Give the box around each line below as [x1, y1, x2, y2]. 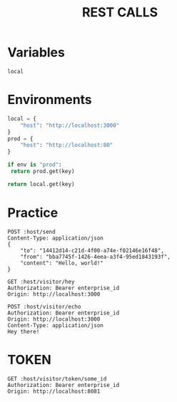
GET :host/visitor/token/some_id [7, 375, 107, 382]
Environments [7, 92, 93, 108]
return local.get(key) [7, 180, 75, 187]
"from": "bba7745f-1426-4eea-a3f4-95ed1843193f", [20, 253, 171, 260]
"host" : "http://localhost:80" [20, 142, 113, 149]
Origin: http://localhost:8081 [7, 388, 101, 395]
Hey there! [7, 328, 40, 335]
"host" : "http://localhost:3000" [20, 122, 120, 129]
